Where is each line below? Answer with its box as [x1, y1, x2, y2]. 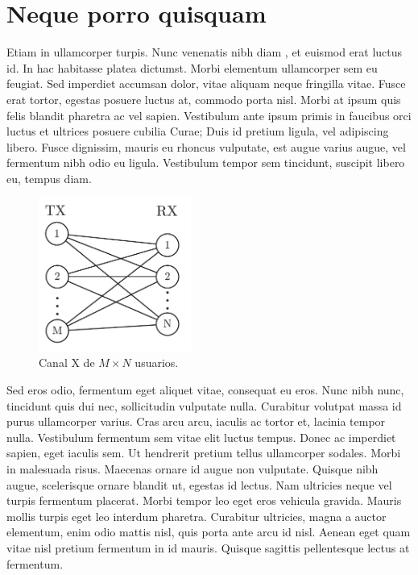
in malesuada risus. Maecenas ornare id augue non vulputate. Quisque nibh [6, 460, 379, 477]
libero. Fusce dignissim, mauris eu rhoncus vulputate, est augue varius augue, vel [6, 138, 406, 155]
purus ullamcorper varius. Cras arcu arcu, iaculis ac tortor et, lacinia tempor [6, 413, 386, 430]
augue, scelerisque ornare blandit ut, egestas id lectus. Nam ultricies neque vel [6, 476, 392, 493]
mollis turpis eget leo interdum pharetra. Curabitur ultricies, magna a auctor [6, 507, 387, 524]
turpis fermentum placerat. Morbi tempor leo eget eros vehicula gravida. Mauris [6, 492, 402, 509]
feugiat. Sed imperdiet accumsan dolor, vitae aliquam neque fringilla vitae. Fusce [6, 75, 406, 92]
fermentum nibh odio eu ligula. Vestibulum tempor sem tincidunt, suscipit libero [6, 154, 405, 171]
